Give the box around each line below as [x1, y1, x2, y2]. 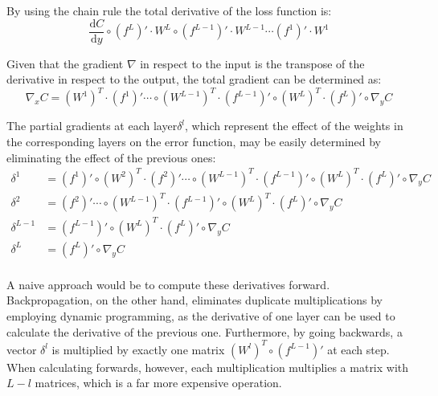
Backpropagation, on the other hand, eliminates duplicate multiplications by [6, 292, 383, 308]
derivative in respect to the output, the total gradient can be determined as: [6, 71, 382, 88]
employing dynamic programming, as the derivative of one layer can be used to [6, 307, 395, 324]
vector [6, 341, 37, 357]
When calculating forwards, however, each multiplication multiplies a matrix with [6, 358, 409, 375]
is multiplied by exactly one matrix [51, 341, 225, 357]
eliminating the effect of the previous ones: [6, 149, 216, 165]
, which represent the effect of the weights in [185, 117, 403, 134]
